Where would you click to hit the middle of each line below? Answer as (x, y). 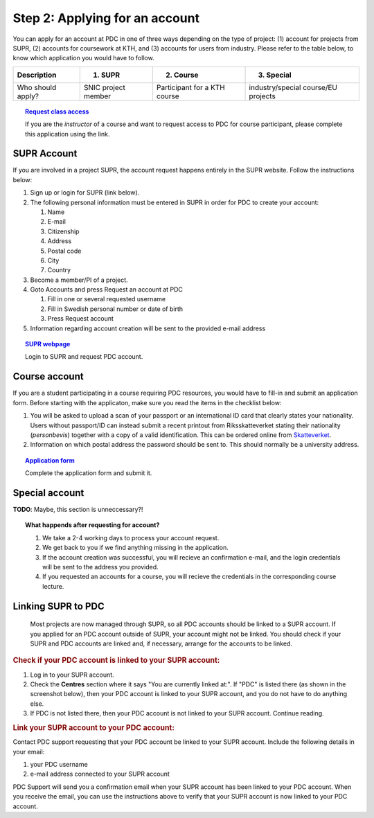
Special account (48, 493)
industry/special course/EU (293, 87)
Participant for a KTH (190, 87)
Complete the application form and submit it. (89, 473)
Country (59, 270)
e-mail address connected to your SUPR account (100, 774)
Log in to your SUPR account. (72, 675)
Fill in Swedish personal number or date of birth (115, 309)
